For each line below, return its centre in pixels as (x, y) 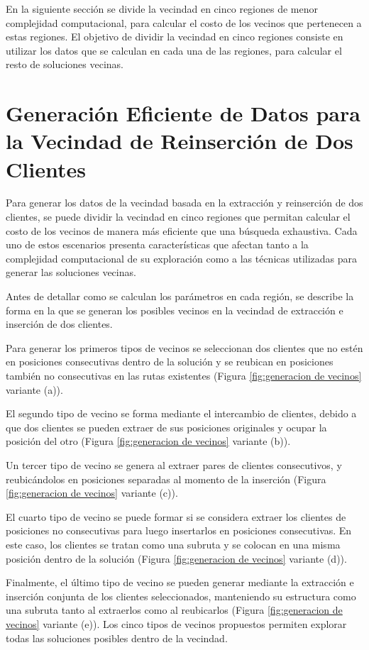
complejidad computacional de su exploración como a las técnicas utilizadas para (182, 258)
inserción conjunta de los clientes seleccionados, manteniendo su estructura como (181, 596)
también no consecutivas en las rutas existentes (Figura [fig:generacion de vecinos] (184, 375)
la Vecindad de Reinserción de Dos (180, 141)
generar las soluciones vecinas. (71, 272)
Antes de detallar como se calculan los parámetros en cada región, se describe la (180, 296)
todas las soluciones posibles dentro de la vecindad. (117, 638)
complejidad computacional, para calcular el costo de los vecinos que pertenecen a (184, 22)
